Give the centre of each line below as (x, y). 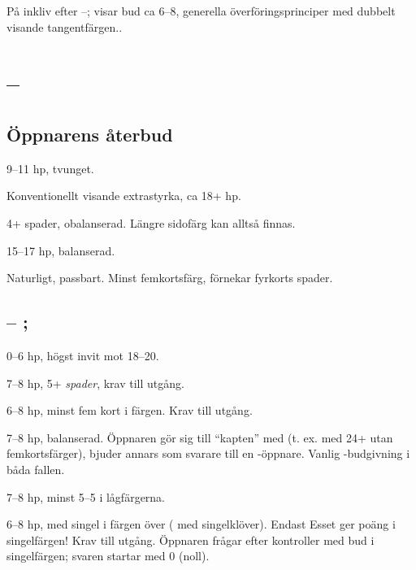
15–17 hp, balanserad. (61, 250)
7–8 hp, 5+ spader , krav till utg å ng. (95, 383)
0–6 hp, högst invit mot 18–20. (83, 355)
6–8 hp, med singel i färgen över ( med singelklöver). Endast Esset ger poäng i (201, 524)
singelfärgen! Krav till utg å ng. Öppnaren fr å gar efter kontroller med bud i (191, 540)
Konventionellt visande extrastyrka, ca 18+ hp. (124, 196)
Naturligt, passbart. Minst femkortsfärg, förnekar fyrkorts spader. (170, 278)
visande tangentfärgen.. (65, 26)
